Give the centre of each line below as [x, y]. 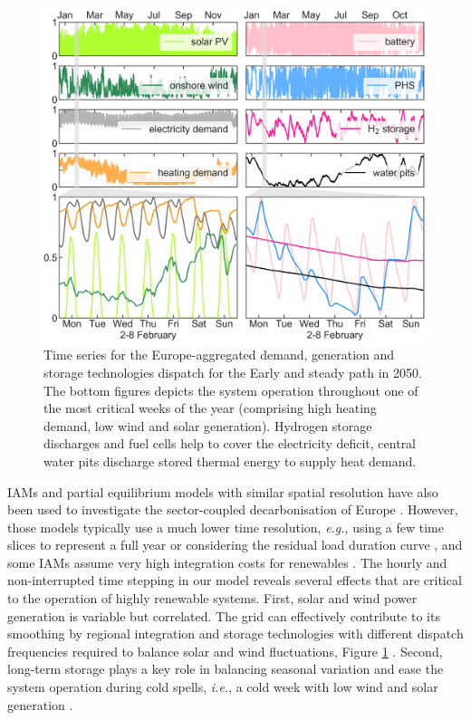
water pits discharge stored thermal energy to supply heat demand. [230, 461]
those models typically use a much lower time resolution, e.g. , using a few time [226, 527]
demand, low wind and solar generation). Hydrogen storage [208, 425]
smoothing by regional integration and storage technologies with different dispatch [235, 634]
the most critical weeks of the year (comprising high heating [210, 408]
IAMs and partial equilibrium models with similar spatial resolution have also [223, 491]
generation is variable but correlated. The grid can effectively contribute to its [224, 615]
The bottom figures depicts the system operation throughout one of [231, 390]
